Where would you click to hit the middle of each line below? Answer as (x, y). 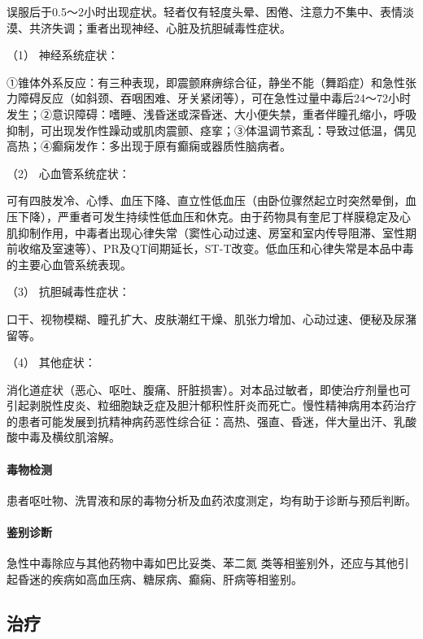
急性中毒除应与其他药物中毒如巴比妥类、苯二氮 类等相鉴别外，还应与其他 (202, 563)
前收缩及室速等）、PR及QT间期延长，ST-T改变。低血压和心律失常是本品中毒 (210, 248)
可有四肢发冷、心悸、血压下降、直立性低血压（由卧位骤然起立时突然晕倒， (206, 200)
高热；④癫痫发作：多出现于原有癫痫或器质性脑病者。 (149, 146)
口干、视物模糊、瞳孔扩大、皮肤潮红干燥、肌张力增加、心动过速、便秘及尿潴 (211, 318)
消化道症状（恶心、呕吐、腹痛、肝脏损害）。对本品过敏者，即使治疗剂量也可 (209, 389)
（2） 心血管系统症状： (68, 173)
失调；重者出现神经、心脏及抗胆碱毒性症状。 (171, 27)
